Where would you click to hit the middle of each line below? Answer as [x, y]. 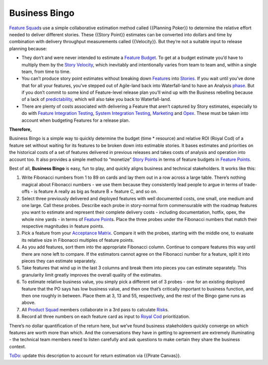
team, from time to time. [46, 72]
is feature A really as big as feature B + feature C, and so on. [96, 192]
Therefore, [21, 130]
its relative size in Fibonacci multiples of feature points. [78, 240]
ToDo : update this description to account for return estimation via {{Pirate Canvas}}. [95, 356]
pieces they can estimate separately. [59, 261]
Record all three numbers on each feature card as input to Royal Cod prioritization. [106, 317]
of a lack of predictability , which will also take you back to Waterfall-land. [96, 99]
